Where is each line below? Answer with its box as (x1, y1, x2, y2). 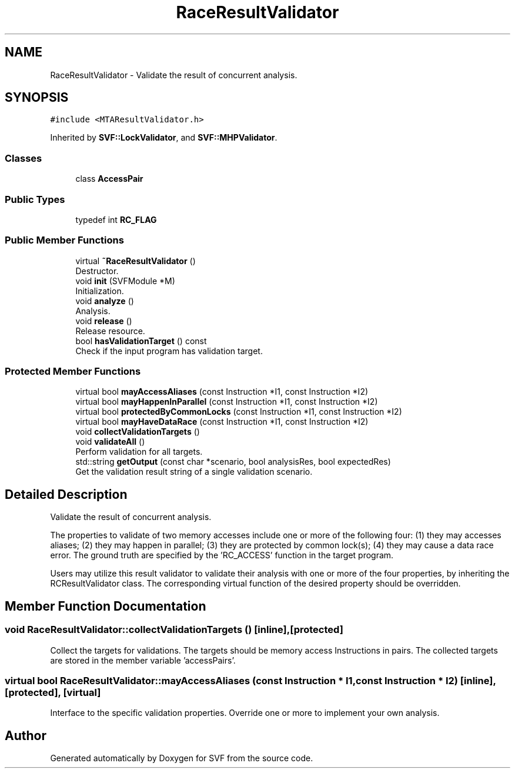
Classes (5, 152, 42, 164)
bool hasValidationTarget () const (75, 335, 207, 346)
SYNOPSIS (5, 90, 69, 105)
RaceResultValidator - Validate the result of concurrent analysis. (50, 69, 297, 80)
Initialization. (75, 285, 124, 296)
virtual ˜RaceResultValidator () (75, 255, 196, 266)
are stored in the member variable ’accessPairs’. (50, 655, 236, 665)
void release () (75, 315, 132, 326)
